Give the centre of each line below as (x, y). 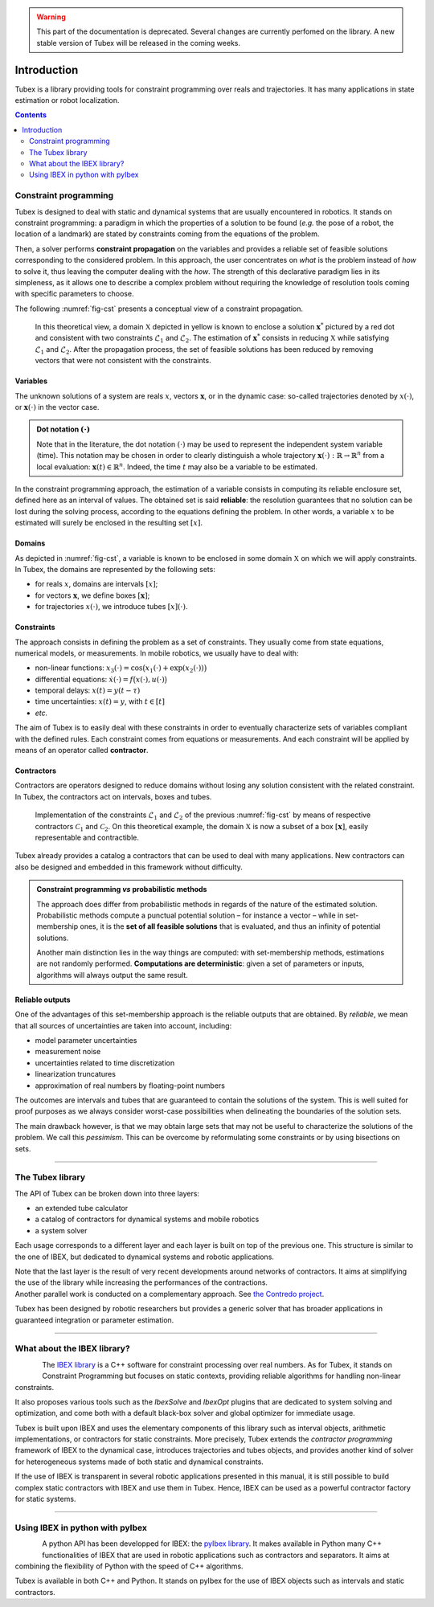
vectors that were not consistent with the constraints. (123, 361)
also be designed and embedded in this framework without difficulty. (129, 867)
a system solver (61, 1230)
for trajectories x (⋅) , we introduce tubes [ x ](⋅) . (111, 607)
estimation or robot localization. (67, 100)
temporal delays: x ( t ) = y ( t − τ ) (88, 690)
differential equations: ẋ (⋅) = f (84, 679)
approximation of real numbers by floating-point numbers (130, 1086)
